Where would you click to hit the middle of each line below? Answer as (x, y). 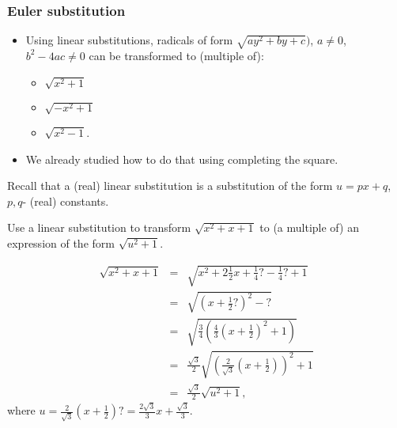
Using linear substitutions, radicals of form (129, 40)
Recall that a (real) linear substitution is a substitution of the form (170, 186)
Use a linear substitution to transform (99, 227)
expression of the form (61, 242)
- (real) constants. (66, 201)
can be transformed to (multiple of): (176, 55)
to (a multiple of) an (309, 227)
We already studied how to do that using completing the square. (182, 159)
